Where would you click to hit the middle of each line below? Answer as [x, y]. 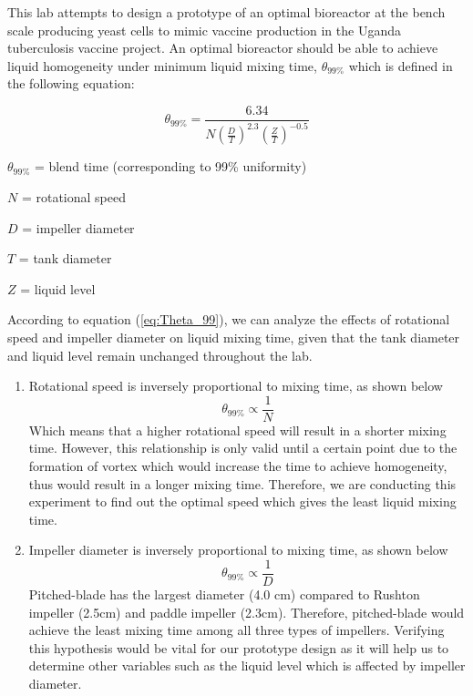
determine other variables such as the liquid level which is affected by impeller [247, 665]
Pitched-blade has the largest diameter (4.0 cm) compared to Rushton [224, 594]
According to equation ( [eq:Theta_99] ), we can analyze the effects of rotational [229, 319]
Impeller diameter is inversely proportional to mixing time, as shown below [238, 550]
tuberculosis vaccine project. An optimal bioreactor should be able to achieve [223, 48]
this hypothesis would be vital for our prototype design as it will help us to [239, 647]
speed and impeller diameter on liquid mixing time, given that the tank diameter [234, 337]
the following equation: [71, 83]
